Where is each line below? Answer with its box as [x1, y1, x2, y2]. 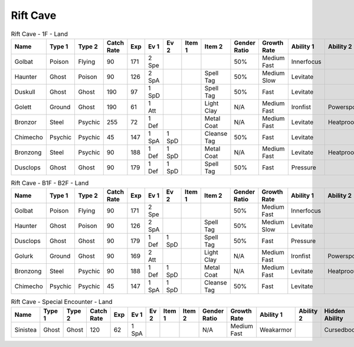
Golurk [14, 252, 34, 260]
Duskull [14, 87, 35, 96]
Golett [14, 103, 32, 111]
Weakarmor [260, 325, 292, 333]
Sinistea [14, 325, 37, 333]
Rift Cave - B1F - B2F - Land [11, 179, 89, 187]
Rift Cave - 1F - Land [11, 30, 68, 38]
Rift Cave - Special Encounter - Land [11, 298, 113, 306]
